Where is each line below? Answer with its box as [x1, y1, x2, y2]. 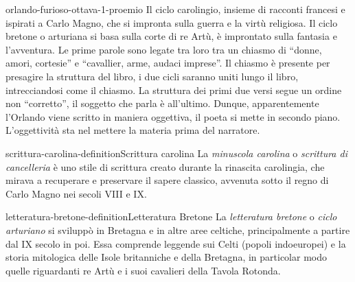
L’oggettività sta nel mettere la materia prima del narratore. [5, 123, 260, 137]
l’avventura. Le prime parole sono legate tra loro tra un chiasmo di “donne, [5, 42, 322, 56]
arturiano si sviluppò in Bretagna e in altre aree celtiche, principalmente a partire [5, 222, 350, 237]
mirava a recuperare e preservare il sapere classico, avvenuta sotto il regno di [5, 173, 329, 187]
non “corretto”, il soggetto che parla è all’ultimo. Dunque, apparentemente [5, 96, 319, 110]
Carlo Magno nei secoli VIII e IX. [5, 186, 147, 200]
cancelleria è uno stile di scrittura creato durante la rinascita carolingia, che [5, 159, 325, 174]
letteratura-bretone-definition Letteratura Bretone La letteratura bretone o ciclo [5, 209, 337, 224]
